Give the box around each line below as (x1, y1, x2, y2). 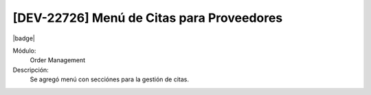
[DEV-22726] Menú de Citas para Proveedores (12, 10, 283, 25)
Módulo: (12, 46, 36, 55)
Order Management (30, 56, 86, 64)
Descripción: (12, 66, 49, 74)
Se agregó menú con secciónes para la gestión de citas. (30, 75, 189, 83)
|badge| (12, 34, 36, 42)
